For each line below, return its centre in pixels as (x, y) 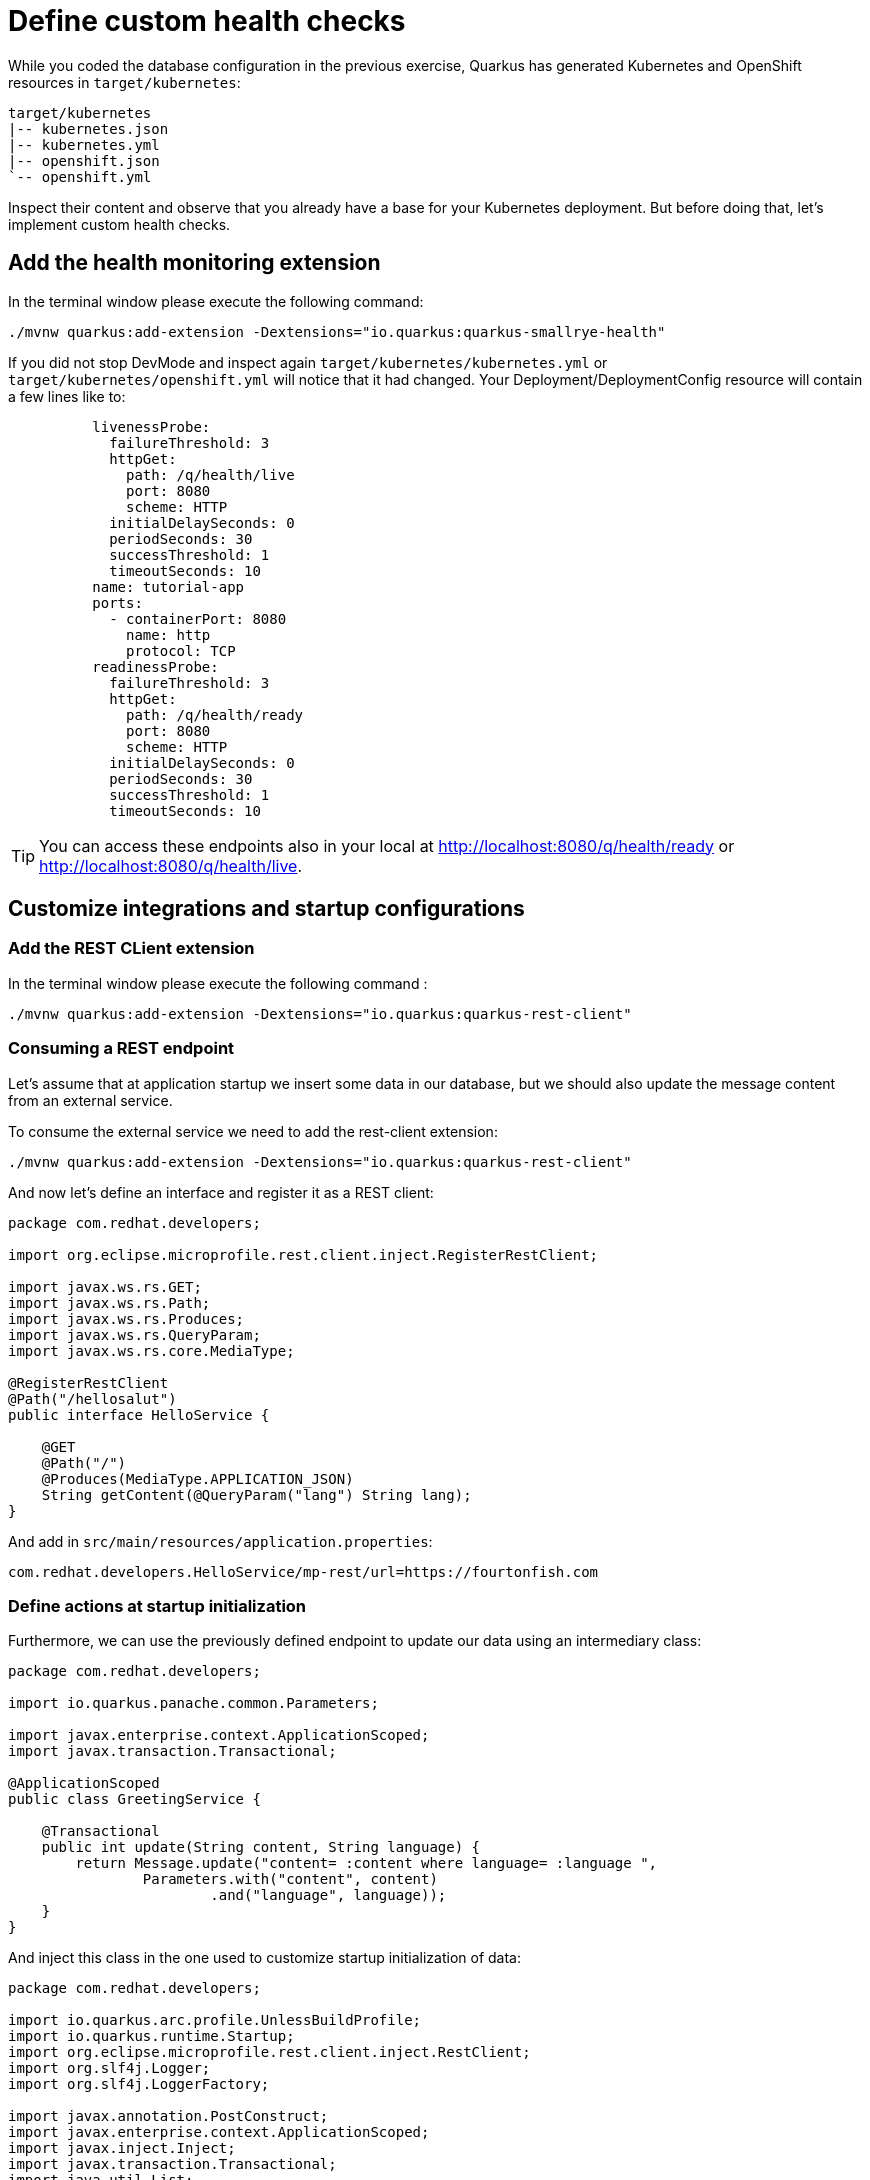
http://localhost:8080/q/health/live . (171, 865)
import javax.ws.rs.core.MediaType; (151, 1350)
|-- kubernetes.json (88, 128)
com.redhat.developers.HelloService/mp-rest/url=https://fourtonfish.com (303, 1571)
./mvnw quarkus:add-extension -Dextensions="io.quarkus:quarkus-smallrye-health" (337, 331)
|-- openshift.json (84, 160)
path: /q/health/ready (215, 714)
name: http (168, 634)
